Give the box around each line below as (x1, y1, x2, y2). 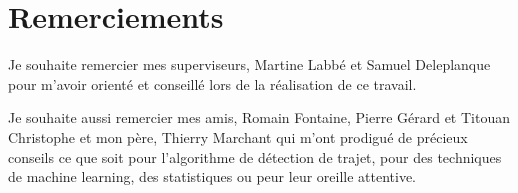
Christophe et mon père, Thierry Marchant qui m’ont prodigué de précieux (8, 126, 468, 147)
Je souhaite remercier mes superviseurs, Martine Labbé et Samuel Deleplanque (8, 54, 491, 75)
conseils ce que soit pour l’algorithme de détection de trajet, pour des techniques (8, 146, 502, 167)
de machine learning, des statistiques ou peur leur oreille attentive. (8, 166, 417, 187)
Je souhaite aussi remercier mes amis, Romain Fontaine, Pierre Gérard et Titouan (8, 107, 510, 128)
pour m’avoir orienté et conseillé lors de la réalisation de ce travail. (8, 73, 417, 94)
